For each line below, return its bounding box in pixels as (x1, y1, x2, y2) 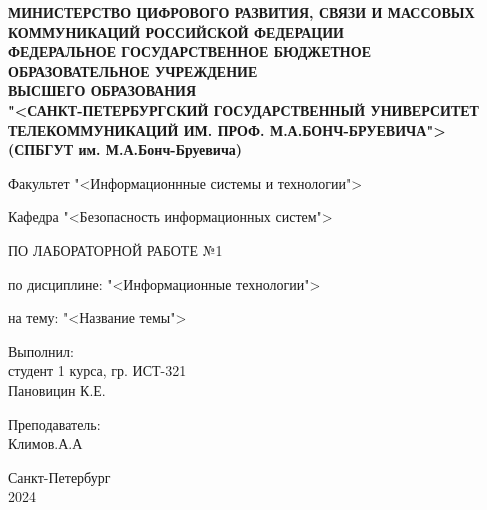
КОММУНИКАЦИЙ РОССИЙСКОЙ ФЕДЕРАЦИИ (8, 21, 344, 42)
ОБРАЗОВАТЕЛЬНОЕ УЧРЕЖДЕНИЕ (8, 60, 258, 81)
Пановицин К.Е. (8, 379, 106, 400)
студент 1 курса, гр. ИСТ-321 (8, 360, 187, 381)
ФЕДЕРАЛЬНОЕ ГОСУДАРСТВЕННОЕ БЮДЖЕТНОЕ (8, 41, 371, 62)
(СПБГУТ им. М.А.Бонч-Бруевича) (8, 139, 243, 160)
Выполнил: (8, 340, 74, 361)
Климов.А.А (8, 433, 83, 454)
